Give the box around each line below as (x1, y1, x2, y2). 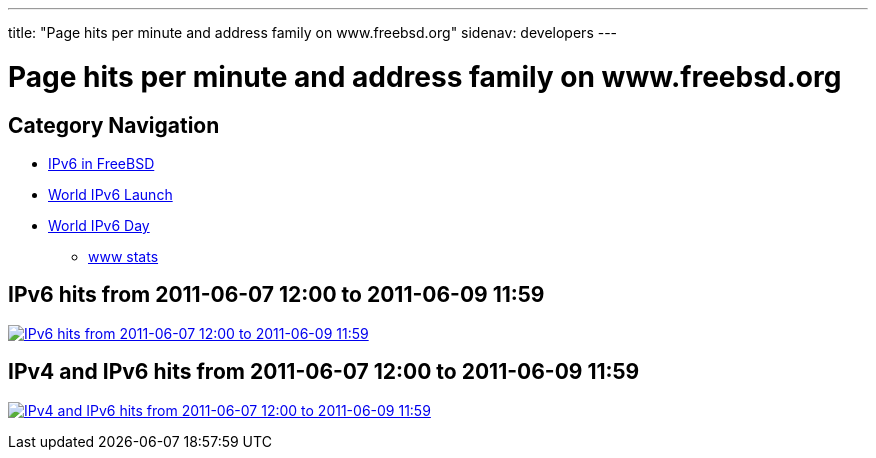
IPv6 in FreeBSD (48, 154, 155, 172)
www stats (88, 247, 159, 265)
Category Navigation (8, 112, 220, 138)
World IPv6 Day (48, 216, 150, 234)
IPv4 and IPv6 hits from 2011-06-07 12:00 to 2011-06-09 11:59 (8, 359, 640, 385)
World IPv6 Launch (48, 185, 173, 203)
